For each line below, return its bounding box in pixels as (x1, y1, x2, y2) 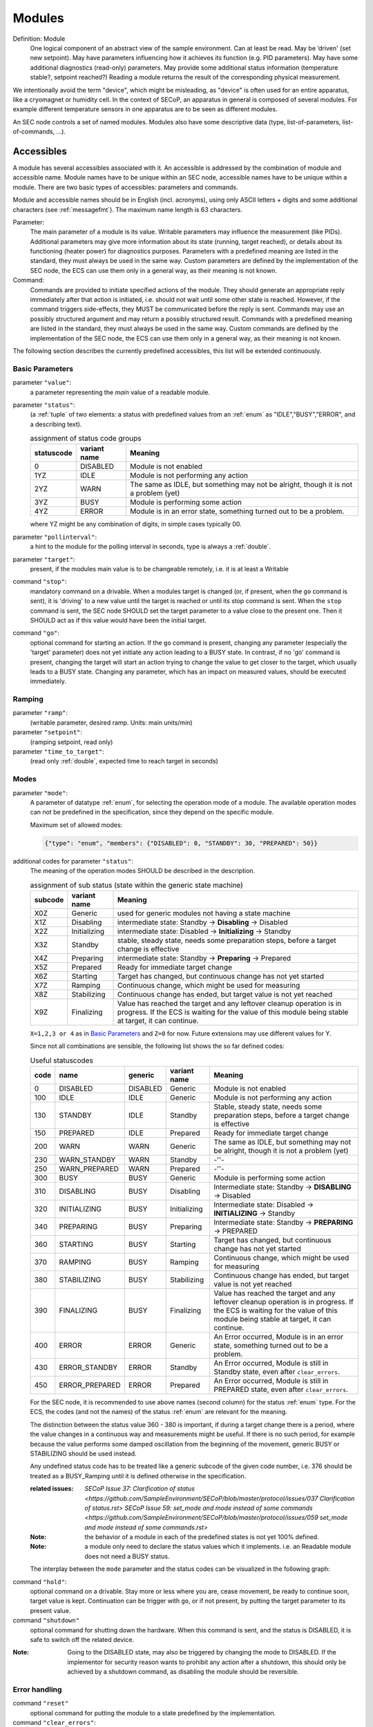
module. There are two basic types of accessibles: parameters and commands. (12, 183, 238, 191)
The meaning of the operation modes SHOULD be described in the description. (30, 867, 256, 875)
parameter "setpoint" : (12, 728, 83, 736)
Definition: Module (12, 35, 66, 43)
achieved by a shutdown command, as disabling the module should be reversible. (67, 1668, 300, 1676)
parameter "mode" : (12, 788, 68, 797)
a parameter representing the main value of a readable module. (30, 388, 211, 397)
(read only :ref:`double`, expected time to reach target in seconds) (30, 757, 219, 765)
